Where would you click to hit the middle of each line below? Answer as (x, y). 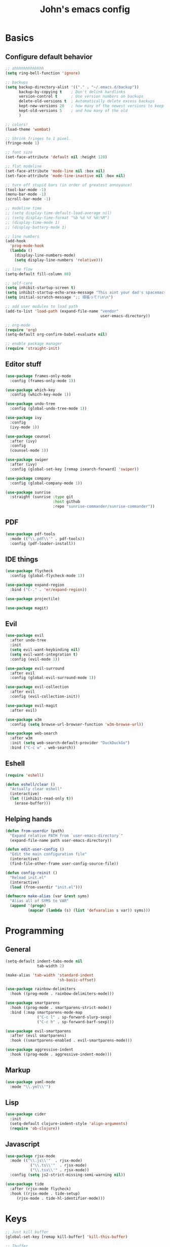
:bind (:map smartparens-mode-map (46, 1012)
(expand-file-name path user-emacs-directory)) (61, 840)
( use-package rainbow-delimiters (40, 989)
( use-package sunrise (28, 492)
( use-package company (28, 478)
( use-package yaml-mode (30, 1082)
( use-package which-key (30, 390)
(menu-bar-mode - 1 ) (26, 194)
